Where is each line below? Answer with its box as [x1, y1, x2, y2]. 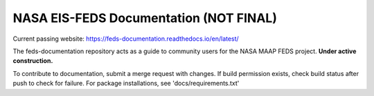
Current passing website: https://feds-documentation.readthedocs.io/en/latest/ [12, 35, 239, 43]
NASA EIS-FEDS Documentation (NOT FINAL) [12, 10, 277, 26]
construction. [12, 57, 53, 65]
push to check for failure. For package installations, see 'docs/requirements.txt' [12, 79, 240, 88]
